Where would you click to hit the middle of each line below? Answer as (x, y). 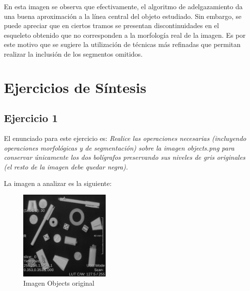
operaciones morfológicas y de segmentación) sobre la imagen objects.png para (119, 147)
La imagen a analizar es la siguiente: (58, 183)
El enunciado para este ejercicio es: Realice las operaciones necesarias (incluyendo (125, 138)
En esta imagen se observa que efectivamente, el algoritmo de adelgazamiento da (123, 6)
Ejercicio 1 (31, 118)
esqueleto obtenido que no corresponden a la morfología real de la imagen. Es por (125, 35)
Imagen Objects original (59, 283)
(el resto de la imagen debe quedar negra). (66, 166)
